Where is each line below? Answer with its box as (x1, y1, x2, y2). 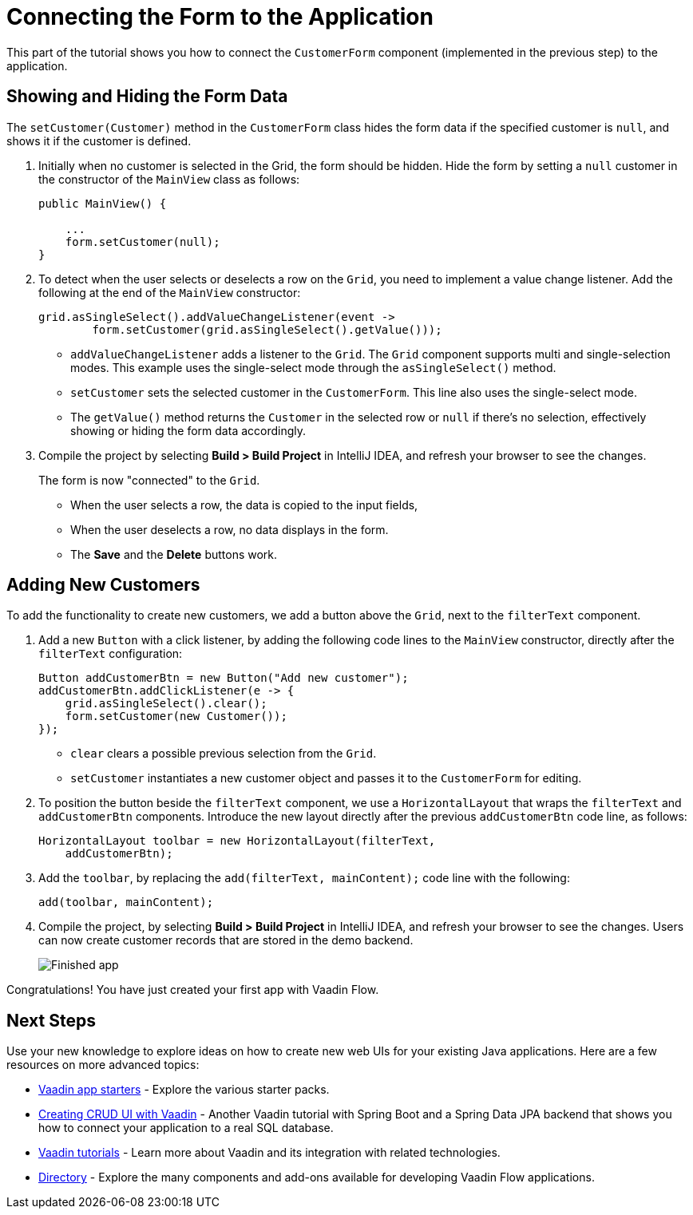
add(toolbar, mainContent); (38, 896, 214, 909)
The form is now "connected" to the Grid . (38, 473, 260, 487)
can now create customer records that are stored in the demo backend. (38, 933, 414, 948)
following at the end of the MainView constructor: (38, 285, 301, 299)
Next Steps (6, 1010, 96, 1031)
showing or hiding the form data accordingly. (70, 423, 307, 437)
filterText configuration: (38, 647, 183, 661)
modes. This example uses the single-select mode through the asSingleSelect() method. (70, 360, 556, 374)
